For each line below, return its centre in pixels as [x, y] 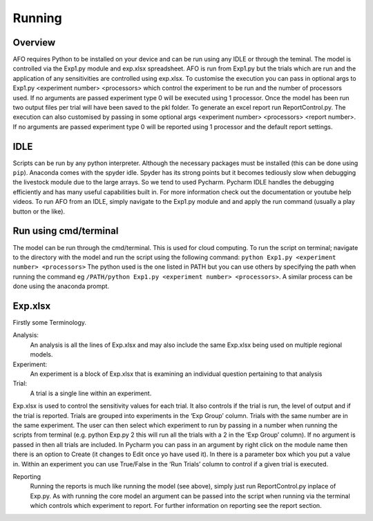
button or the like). [39, 211]
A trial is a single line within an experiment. [91, 393]
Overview [34, 42]
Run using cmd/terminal [66, 231]
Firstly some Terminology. [49, 323]
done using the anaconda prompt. [61, 286]
